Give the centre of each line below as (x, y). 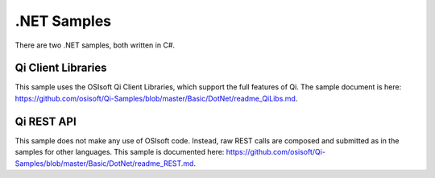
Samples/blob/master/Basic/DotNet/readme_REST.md (104, 163)
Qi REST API (46, 121)
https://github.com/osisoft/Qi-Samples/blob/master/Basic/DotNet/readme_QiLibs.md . (156, 98)
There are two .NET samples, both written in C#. (95, 45)
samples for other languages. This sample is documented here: (120, 152)
